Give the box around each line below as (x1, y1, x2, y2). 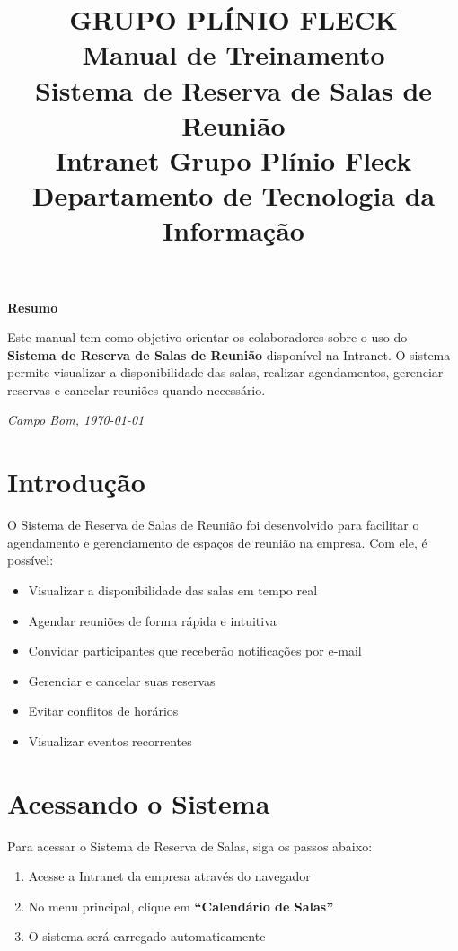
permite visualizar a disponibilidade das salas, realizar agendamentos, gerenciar (7, 363, 444, 382)
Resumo (7, 297, 58, 316)
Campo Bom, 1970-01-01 (7, 410, 145, 429)
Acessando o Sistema (7, 784, 270, 821)
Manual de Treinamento (82, 36, 385, 73)
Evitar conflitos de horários (28, 701, 179, 720)
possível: (7, 550, 54, 569)
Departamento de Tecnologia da (31, 177, 436, 214)
